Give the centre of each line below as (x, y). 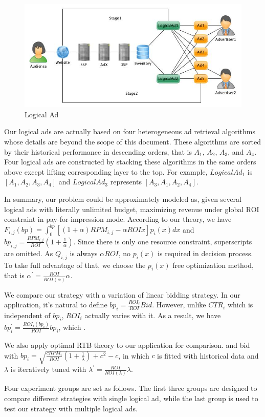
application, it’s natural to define (56, 305)
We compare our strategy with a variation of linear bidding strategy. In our (122, 294)
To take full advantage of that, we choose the (75, 265)
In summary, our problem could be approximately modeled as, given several (123, 199)
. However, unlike (179, 305)
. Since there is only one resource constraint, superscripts (163, 241)
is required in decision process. (205, 253)
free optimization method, (213, 265)
